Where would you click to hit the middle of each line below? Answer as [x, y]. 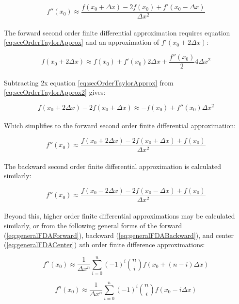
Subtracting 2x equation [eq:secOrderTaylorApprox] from [89, 82]
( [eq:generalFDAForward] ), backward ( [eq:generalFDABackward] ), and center [119, 235]
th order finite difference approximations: [144, 245]
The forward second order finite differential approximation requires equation [117, 32]
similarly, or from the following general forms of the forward [93, 226]
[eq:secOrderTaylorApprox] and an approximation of [81, 42]
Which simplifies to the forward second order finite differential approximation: [120, 126]
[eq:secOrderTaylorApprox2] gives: [55, 92]
